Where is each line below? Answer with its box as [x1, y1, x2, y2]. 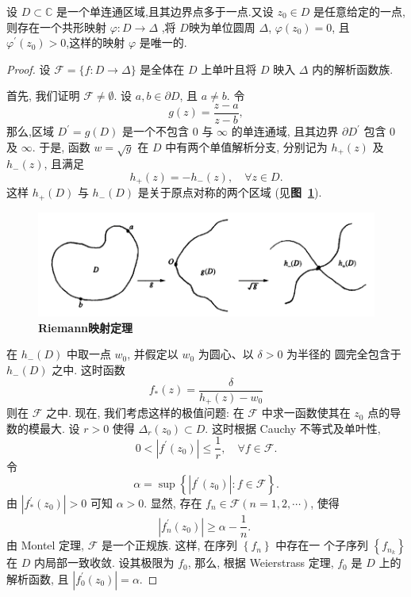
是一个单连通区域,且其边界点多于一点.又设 [56, 3, 274, 19]
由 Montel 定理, [6, 537, 84, 553]
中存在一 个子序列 [275, 537, 368, 553]
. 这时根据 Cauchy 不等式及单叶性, [205, 419, 381, 436]
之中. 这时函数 [52, 362, 125, 378]
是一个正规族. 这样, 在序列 [101, 537, 238, 553]
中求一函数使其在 [261, 404, 351, 421]
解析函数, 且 [6, 570, 69, 587]
